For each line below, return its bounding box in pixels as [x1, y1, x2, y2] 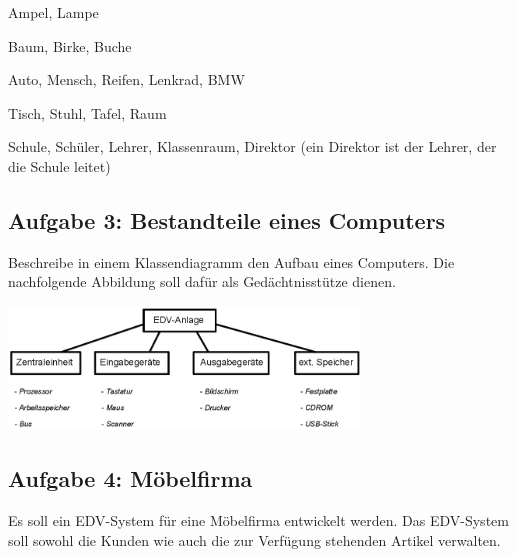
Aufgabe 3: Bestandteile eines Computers [8, 204, 446, 235]
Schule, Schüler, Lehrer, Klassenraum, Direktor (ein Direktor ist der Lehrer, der [8, 136, 497, 157]
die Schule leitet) [8, 155, 111, 176]
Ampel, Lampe [8, 2, 99, 22]
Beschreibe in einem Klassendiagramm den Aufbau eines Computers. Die [8, 251, 455, 272]
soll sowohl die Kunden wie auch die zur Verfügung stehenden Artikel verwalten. [8, 529, 501, 550]
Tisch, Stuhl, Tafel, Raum [8, 102, 167, 123]
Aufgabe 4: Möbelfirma [8, 463, 253, 494]
